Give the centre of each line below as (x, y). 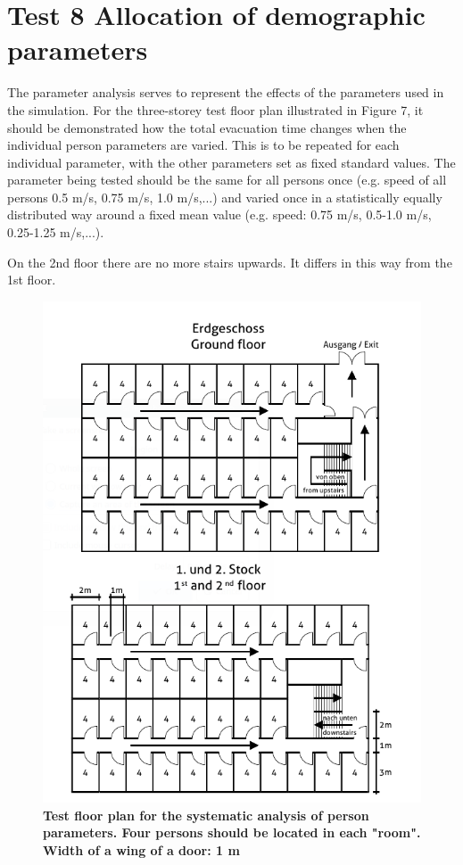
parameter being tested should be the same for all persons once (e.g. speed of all (227, 180)
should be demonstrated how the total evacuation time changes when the (207, 127)
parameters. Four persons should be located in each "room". (232, 832)
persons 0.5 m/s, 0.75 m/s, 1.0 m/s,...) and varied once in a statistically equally (225, 197)
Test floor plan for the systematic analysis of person (206, 815)
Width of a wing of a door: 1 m (141, 850)
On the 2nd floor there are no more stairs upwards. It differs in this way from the (230, 262)
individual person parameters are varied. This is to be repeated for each (203, 145)
